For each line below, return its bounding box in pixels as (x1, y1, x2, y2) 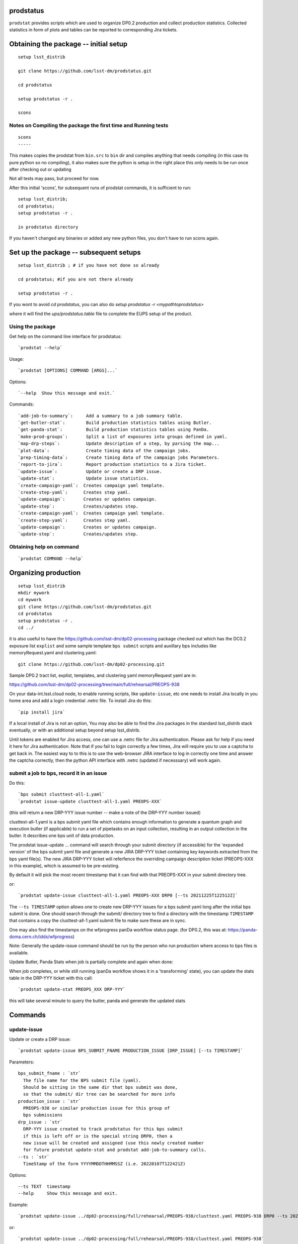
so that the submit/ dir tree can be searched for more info (23, 1091, 175, 1097)
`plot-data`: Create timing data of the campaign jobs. (18, 448, 191, 453)
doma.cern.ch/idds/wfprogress (9, 933, 73, 940)
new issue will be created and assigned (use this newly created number (23, 1140, 204, 1146)
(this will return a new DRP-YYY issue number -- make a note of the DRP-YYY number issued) (9, 810, 201, 816)
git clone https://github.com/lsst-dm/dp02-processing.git (18, 661, 165, 667)
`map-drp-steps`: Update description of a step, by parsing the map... (18, 441, 220, 446)
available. (9, 949, 29, 955)
